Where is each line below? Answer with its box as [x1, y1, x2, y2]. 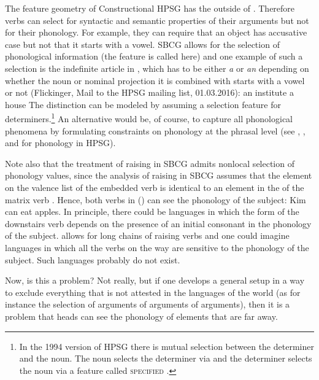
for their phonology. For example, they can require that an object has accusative [5, 26, 307, 39]
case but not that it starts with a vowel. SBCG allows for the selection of [5, 37, 280, 50]
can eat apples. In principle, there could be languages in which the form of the [5, 205, 299, 218]
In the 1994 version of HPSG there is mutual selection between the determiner [19, 339, 314, 352]
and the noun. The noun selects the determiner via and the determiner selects [19, 352, 312, 365]
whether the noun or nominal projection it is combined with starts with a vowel [5, 74, 305, 87]
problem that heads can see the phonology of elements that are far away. [5, 309, 278, 322]
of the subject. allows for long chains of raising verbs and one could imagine [5, 229, 290, 242]
